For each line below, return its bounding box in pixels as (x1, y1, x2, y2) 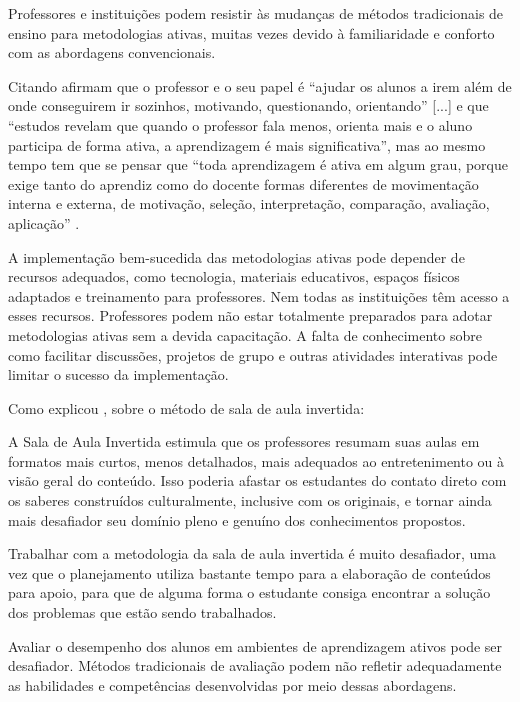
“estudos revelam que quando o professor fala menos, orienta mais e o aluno (8, 114, 473, 135)
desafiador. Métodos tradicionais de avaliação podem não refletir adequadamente (8, 655, 502, 676)
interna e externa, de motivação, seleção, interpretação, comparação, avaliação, (8, 193, 490, 214)
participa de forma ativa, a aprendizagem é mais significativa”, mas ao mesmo (8, 134, 486, 155)
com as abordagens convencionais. (8, 42, 216, 63)
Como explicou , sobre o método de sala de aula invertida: (8, 397, 365, 418)
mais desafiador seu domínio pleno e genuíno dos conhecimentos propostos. (8, 509, 466, 530)
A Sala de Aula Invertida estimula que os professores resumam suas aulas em (8, 431, 480, 452)
